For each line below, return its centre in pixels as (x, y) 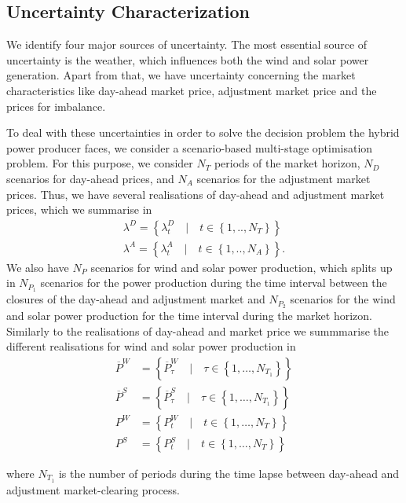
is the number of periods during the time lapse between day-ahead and (229, 474)
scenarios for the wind (343, 299)
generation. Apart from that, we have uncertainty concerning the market (181, 75)
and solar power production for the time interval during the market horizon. (189, 316)
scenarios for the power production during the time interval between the (214, 283)
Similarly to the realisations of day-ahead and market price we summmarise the (198, 330)
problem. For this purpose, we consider (100, 163)
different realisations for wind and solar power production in (151, 346)
